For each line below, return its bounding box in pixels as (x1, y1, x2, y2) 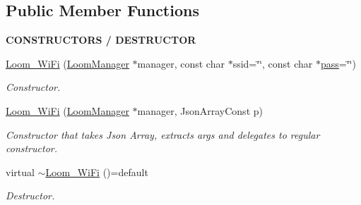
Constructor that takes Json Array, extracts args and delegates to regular (6, 127, 320, 142)
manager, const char (137, 56, 225, 70)
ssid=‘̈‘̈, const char (232, 56, 313, 70)
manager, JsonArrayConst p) (137, 103, 263, 118)
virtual (6, 164, 35, 179)
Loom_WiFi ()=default (45, 164, 148, 179)
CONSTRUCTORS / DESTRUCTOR (6, 32, 196, 47)
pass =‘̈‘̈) (320, 56, 356, 70)
